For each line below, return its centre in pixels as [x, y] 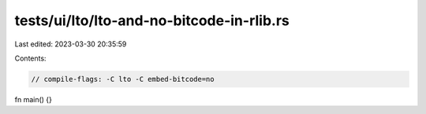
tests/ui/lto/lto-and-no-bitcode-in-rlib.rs [152, 20]
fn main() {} [34, 99]
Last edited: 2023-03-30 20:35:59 [71, 44]
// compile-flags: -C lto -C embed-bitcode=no [123, 79]
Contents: [30, 58]
